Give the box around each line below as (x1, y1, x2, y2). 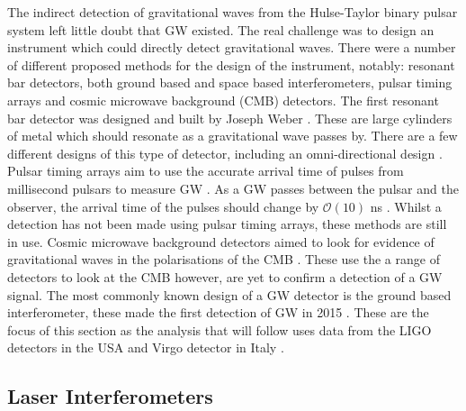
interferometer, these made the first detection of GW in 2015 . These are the (7, 303, 429, 322)
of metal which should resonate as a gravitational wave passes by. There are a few (7, 126, 458, 145)
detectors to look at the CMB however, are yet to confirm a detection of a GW (7, 267, 443, 286)
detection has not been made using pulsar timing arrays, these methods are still (7, 215, 447, 233)
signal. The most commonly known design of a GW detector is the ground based (7, 285, 452, 304)
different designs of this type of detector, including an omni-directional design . (7, 143, 443, 162)
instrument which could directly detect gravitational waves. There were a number (7, 38, 456, 57)
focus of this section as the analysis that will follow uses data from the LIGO (7, 320, 432, 339)
